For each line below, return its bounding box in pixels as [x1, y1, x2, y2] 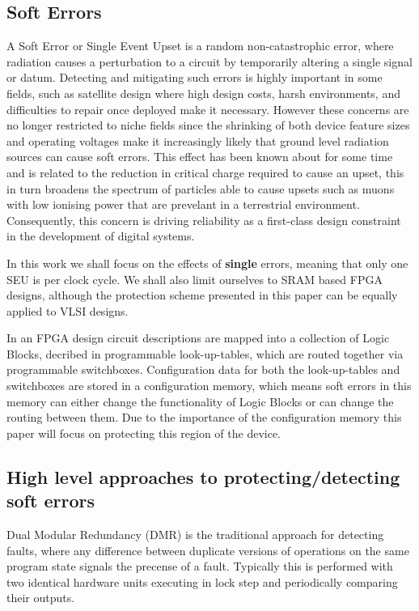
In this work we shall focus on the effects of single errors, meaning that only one [6, 254, 408, 271]
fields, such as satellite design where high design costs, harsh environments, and [6, 84, 400, 101]
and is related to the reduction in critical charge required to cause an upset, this [6, 163, 404, 180]
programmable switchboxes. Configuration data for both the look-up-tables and [6, 361, 400, 378]
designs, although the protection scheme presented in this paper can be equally [6, 286, 398, 303]
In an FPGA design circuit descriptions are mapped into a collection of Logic [6, 329, 390, 346]
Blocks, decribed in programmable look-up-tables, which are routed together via [6, 345, 404, 362]
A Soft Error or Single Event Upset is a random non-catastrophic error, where [6, 37, 394, 54]
